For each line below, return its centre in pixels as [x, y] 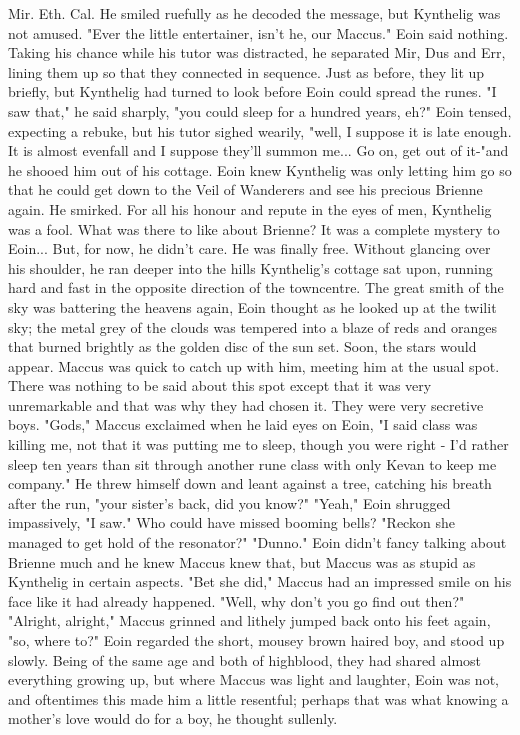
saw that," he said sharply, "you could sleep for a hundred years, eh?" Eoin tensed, [260, 110]
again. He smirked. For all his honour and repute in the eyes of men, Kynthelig [250, 208]
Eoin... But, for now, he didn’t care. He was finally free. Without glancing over [249, 248]
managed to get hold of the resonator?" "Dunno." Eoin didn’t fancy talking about [257, 542]
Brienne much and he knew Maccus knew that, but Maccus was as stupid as [242, 561]
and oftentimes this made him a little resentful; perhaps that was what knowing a [258, 698]
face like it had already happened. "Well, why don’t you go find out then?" [236, 600]
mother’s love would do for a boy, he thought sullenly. [173, 718]
